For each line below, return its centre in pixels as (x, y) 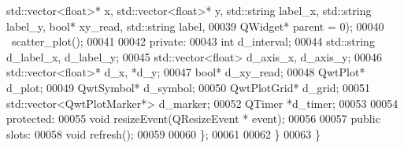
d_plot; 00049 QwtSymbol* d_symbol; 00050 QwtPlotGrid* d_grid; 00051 (189, 87)
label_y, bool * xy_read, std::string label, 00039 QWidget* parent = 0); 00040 (195, 26)
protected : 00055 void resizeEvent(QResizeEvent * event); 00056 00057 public (193, 118)
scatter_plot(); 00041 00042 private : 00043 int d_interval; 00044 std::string (193, 41)
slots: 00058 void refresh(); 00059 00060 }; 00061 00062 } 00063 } (163, 133)
